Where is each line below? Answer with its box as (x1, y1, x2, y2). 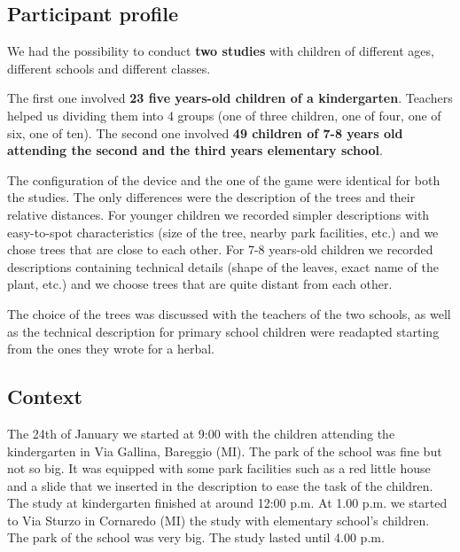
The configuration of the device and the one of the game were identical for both (7, 170, 441, 189)
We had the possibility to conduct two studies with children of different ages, (7, 42, 434, 60)
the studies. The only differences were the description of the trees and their (7, 188, 416, 206)
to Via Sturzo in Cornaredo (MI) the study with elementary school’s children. (7, 510, 430, 529)
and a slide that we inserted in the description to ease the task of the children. (7, 476, 433, 494)
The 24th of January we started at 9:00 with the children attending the (7, 424, 395, 442)
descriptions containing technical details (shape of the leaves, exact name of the (7, 257, 439, 276)
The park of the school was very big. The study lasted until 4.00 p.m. (7, 528, 385, 547)
